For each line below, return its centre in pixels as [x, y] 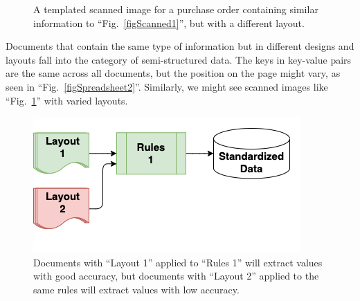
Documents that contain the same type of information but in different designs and [180, 46]
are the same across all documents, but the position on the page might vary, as [173, 73]
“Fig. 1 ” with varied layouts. [67, 100]
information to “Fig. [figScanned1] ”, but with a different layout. [169, 22]
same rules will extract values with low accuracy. [136, 289]
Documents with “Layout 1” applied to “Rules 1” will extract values [178, 262]
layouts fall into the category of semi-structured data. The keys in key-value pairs [179, 59]
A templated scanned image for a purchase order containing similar [176, 9]
